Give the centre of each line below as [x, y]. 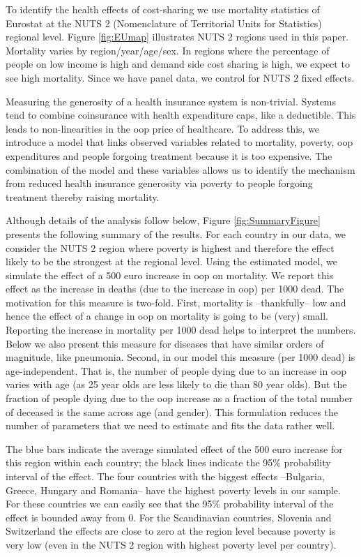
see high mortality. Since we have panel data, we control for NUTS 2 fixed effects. [180, 77]
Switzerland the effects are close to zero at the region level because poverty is [171, 531]
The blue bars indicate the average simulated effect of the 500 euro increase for [174, 448]
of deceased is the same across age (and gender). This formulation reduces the [172, 411]
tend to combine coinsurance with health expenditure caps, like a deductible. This [181, 115]
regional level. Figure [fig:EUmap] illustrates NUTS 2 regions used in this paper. [177, 37]
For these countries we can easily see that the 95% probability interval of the [170, 504]
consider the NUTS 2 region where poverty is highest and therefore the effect [170, 247]
